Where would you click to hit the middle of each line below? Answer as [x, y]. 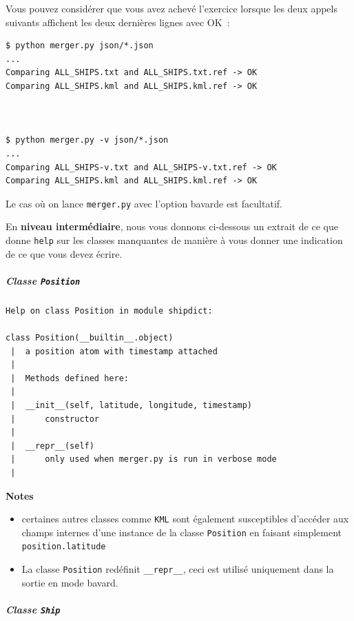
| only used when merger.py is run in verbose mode [144, 459]
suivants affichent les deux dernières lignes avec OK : [118, 22]
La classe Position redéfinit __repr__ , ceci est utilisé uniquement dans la [178, 569]
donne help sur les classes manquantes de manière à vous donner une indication [174, 240]
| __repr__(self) [52, 446]
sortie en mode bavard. [70, 582]
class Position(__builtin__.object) [90, 338]
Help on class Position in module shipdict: [109, 310]
